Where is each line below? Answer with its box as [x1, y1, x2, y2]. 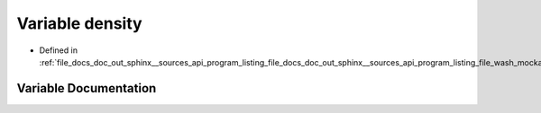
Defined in [39, 45, 78, 56]
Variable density [16, 13, 143, 33]
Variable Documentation [16, 81, 157, 96]
